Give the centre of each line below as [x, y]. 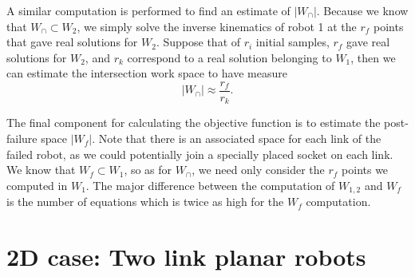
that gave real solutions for [72, 42]
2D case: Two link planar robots [186, 257]
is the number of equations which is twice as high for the [145, 202]
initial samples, [292, 42]
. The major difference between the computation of [210, 185]
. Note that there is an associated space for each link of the [237, 138]
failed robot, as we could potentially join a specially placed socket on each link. [200, 154]
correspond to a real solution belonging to [229, 57]
